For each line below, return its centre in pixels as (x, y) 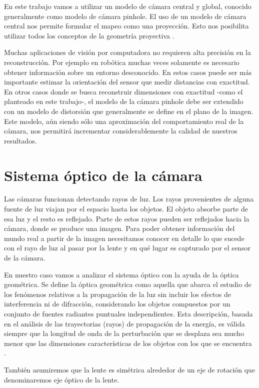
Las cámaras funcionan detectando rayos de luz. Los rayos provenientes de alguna (129, 199)
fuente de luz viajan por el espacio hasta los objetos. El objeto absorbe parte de (126, 209)
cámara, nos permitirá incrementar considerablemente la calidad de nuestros (121, 131)
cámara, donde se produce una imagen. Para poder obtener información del (119, 228)
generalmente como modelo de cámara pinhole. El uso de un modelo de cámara (125, 16)
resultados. (20, 140)
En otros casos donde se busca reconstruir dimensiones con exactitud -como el (123, 91)
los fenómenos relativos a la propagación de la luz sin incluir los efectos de (117, 294)
